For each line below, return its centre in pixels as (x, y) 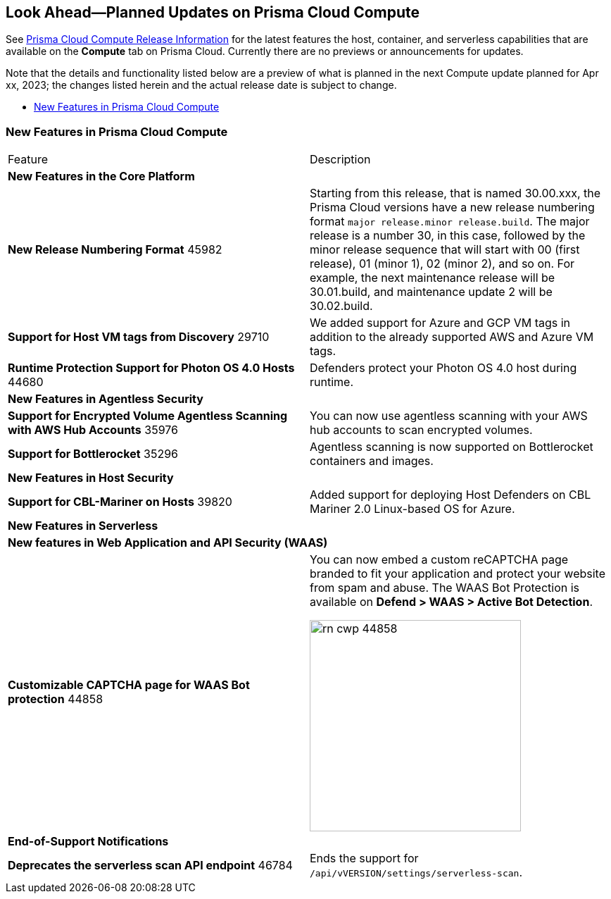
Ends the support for (364, 858)
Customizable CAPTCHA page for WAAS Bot (129, 685)
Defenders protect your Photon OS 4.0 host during (443, 368)
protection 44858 (56, 699)
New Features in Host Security (91, 478)
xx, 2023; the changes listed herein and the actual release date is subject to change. (201, 85)
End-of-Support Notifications (88, 842)
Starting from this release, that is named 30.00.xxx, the (455, 193)
